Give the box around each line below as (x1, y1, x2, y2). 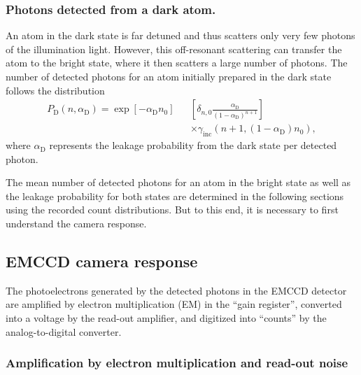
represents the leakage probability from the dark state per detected (49, 138, 337, 153)
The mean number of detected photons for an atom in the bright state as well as (6, 175, 351, 190)
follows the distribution (6, 83, 105, 97)
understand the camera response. (6, 216, 147, 231)
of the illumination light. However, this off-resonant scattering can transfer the (6, 41, 342, 56)
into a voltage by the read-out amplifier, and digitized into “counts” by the (6, 311, 327, 325)
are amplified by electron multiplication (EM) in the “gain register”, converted (6, 297, 342, 311)
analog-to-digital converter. (6, 324, 122, 339)
